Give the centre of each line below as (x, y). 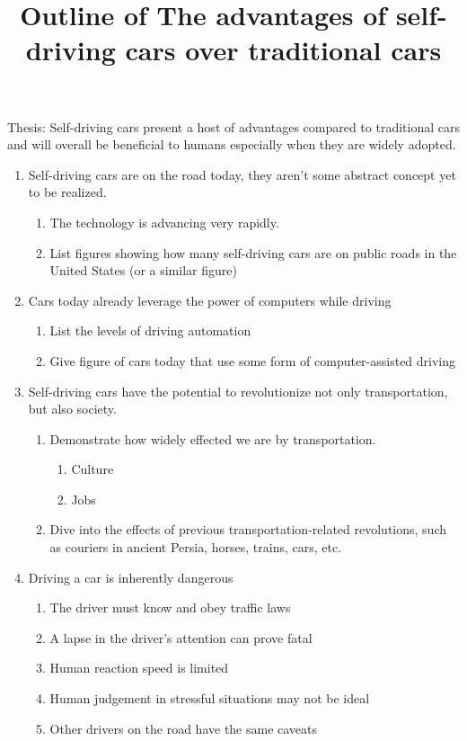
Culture (93, 469)
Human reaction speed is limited (139, 668)
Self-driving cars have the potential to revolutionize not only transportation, (238, 391)
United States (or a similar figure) (143, 270)
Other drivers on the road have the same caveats (184, 728)
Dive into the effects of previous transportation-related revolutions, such (248, 529)
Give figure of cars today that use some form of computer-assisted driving (253, 360)
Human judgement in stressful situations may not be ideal (210, 698)
